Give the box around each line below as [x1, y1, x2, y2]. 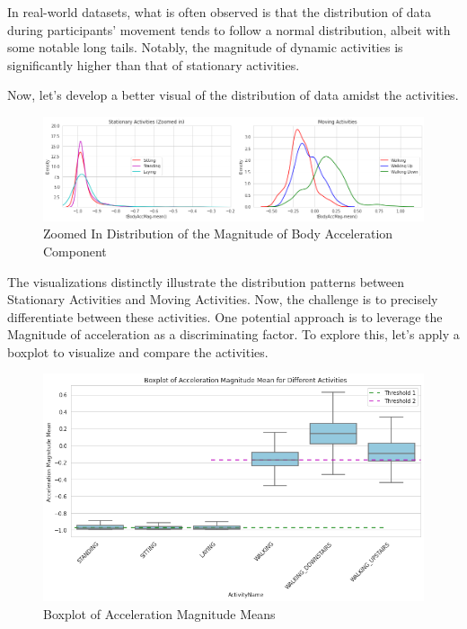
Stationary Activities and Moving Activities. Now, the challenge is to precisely [7, 290, 438, 309]
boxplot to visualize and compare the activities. [7, 342, 269, 361]
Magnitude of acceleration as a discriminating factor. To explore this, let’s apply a [7, 325, 460, 344]
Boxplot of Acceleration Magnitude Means [43, 604, 276, 623]
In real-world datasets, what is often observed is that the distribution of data [7, 3, 431, 21]
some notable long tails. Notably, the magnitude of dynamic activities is [7, 38, 403, 57]
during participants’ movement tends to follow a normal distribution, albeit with [7, 20, 451, 39]
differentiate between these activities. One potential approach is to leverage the [7, 307, 443, 326]
